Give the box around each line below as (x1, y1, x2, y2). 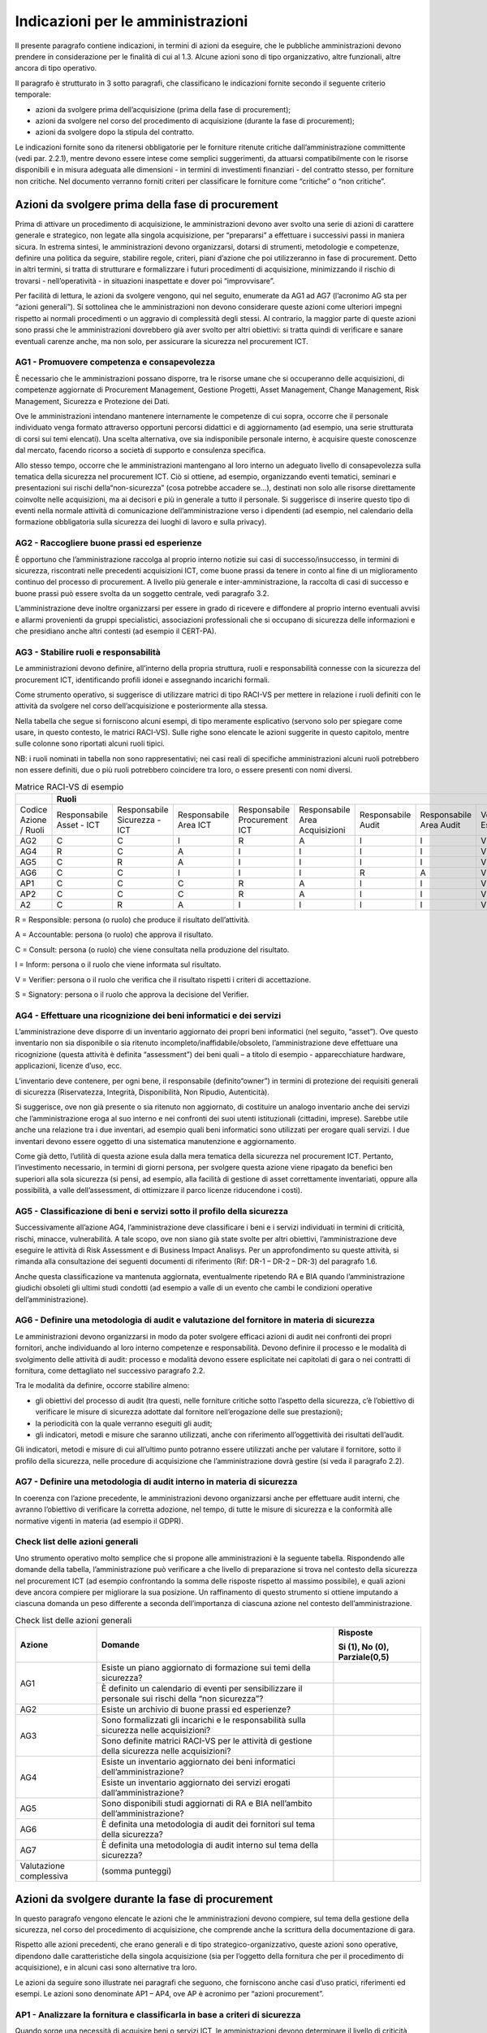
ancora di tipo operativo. (15, 63, 97, 73)
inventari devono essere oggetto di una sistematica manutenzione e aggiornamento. (15, 1136, 296, 1146)
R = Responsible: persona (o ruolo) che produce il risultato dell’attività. (15, 915, 251, 925)
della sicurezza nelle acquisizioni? (101, 1745, 231, 1757)
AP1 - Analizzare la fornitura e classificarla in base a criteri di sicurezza (15, 2009, 301, 2020)
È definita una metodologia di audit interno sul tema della (101, 1839, 319, 1851)
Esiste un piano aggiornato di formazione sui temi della (101, 1662, 311, 1674)
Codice (19, 804, 48, 815)
